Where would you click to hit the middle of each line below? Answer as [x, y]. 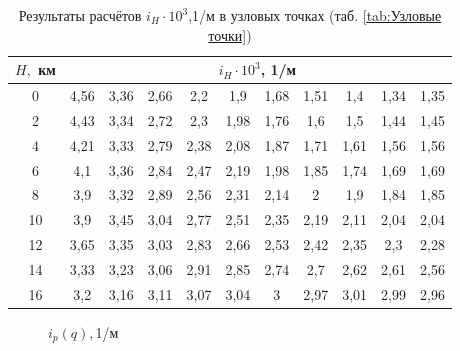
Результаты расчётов [80, 15]
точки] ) [230, 34]
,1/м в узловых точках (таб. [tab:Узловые [315, 15]
